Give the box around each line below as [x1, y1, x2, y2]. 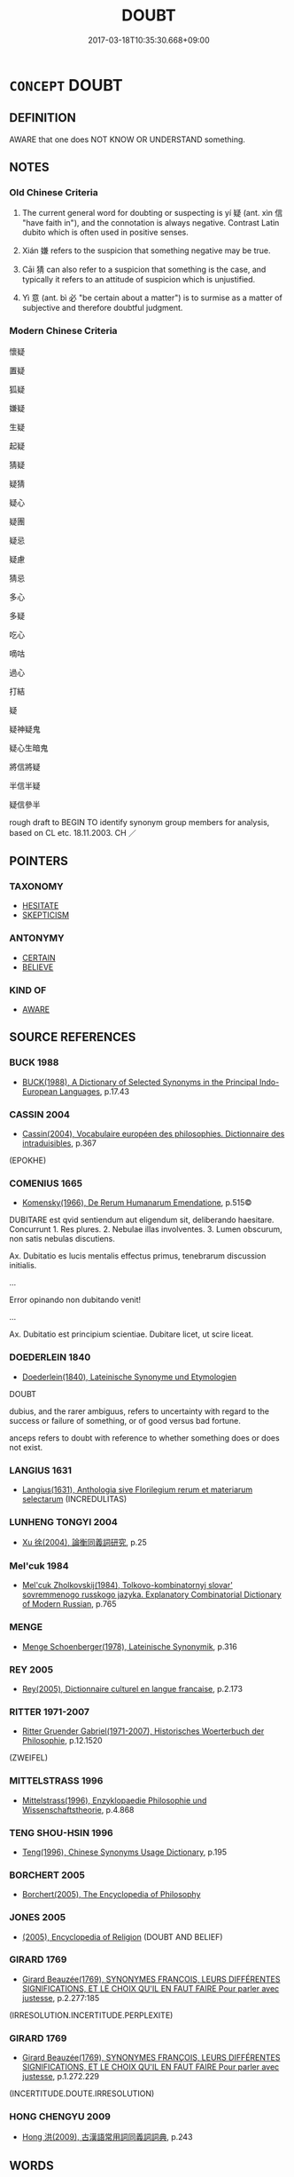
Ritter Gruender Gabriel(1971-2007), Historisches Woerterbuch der [21, 1726, 265, 1736]
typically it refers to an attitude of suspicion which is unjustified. [21, 274, 256, 285]
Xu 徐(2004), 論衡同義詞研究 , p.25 [21, 1537, 148, 1548]
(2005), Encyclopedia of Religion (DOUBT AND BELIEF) [21, 1931, 223, 1942]
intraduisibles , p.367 [21, 1138, 97, 1148]
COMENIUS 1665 [9, 1177, 82, 1189]
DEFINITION [9, 110, 77, 125]
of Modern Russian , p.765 [21, 1599, 117, 1609]
